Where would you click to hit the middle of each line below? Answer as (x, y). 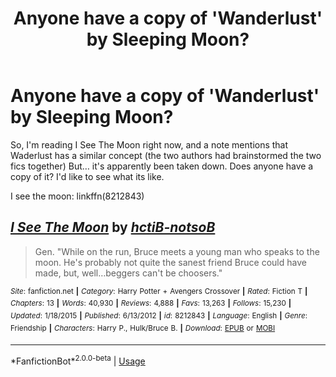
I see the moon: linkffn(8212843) (77, 196)
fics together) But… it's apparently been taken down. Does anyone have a (162, 166)
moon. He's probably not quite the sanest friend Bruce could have (170, 262)
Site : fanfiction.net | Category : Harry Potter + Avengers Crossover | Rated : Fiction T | (159, 291)
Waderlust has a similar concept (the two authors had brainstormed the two (166, 155)
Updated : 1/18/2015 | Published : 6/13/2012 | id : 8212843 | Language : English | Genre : (159, 316)
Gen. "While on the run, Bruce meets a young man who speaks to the (177, 251)
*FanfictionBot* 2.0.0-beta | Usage (78, 360)
